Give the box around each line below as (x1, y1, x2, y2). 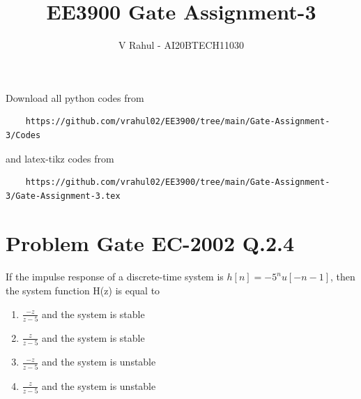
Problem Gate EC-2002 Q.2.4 (6, 229, 295, 257)
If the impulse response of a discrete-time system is (6, 269, 224, 284)
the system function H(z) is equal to (6, 283, 160, 297)
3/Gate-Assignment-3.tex (6, 190, 121, 201)
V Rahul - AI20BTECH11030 (118, 38, 245, 52)
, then (330, 269, 355, 284)
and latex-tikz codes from (6, 151, 114, 165)
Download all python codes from (6, 90, 144, 105)
